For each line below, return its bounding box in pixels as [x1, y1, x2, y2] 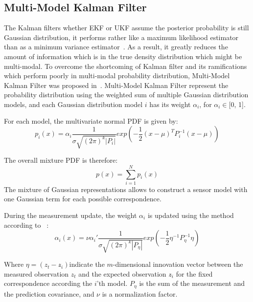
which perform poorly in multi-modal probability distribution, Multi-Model [4, 70, 230, 81]
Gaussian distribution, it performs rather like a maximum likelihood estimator [4, 32, 239, 42]
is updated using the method [147, 210, 234, 220]
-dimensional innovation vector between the [113, 259, 243, 269]
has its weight [149, 99, 191, 109]
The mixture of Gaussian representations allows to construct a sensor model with [4, 184, 248, 194]
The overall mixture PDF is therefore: [4, 155, 118, 165]
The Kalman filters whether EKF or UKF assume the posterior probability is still [4, 22, 249, 33]
